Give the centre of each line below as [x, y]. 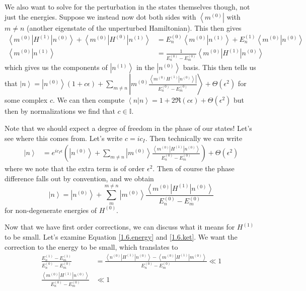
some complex [26, 100]
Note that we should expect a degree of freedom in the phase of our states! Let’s [128, 128]
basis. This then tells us [219, 67]
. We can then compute [89, 100]
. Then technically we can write [194, 138]
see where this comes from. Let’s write [64, 138]
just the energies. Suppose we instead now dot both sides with [100, 16]
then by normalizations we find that [60, 111]
